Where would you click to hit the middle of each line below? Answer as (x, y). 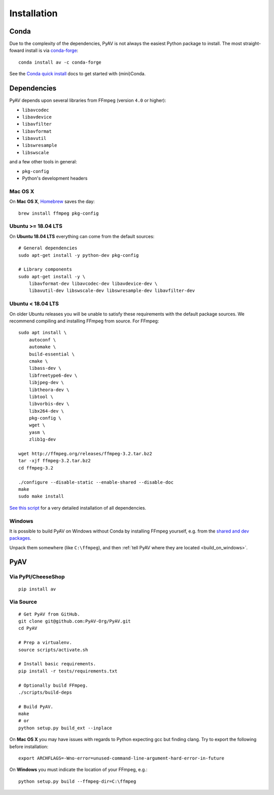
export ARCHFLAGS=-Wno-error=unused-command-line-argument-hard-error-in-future (122, 758)
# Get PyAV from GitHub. (49, 614)
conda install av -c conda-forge (60, 62)
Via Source (23, 602)
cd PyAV (28, 628)
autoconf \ (42, 340)
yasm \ (37, 432)
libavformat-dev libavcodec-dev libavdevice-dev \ (93, 284)
